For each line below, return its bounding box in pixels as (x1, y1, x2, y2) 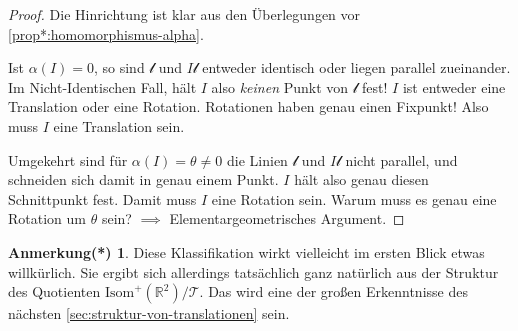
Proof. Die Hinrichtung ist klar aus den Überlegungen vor (8, 4, 361, 24)
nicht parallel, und (345, 149, 458, 170)
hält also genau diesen (294, 169, 429, 190)
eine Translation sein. (53, 115, 185, 136)
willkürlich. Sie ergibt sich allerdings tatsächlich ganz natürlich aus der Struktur (8, 261, 499, 282)
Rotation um (8, 208, 86, 229)
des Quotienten (8, 281, 101, 302)
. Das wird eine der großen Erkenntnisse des (199, 281, 468, 302)
